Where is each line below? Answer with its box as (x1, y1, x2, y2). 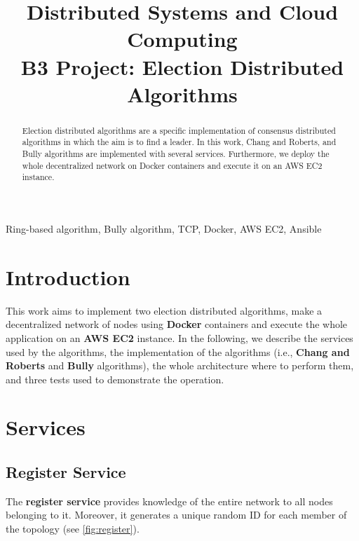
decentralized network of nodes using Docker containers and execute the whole (6, 317, 348, 331)
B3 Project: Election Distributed (20, 52, 344, 81)
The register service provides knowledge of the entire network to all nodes (6, 493, 333, 508)
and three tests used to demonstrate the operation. (6, 371, 224, 386)
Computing (127, 25, 238, 53)
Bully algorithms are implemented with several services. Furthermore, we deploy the (22, 148, 330, 160)
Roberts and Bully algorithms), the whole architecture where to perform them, (6, 358, 354, 373)
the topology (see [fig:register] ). (6, 521, 140, 536)
